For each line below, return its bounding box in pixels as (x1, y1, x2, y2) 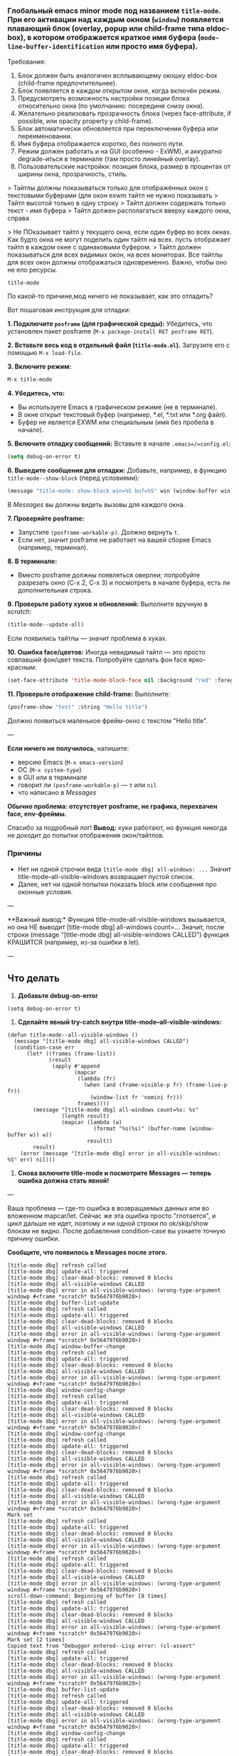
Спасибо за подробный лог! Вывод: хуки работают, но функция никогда (7, 823, 228, 832)
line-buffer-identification (7, 42, 105, 51)
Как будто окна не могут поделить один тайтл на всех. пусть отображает (7, 235, 231, 244)
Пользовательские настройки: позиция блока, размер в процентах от (17, 163, 231, 171)
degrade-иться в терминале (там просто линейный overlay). (17, 155, 201, 163)
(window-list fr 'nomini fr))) (90, 1094, 183, 1101)
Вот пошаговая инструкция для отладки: (7, 306, 131, 314)
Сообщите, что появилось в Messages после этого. (7, 1248, 168, 1256)
